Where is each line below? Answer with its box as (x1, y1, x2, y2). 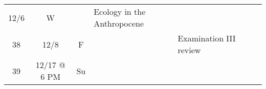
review (178, 44, 201, 56)
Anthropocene (94, 17, 144, 29)
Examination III (178, 32, 236, 44)
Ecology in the (94, 6, 146, 17)
